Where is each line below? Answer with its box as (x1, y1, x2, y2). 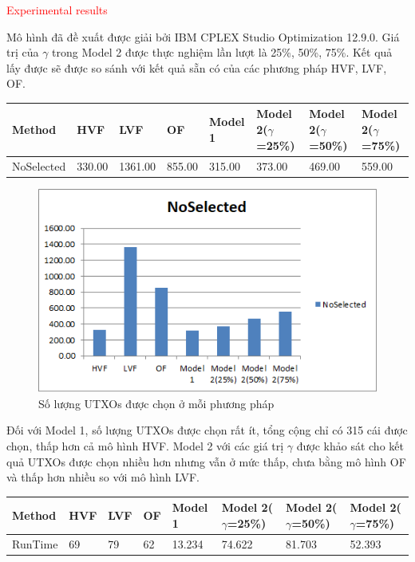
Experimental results (6, 2, 108, 18)
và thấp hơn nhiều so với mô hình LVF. (6, 469, 200, 485)
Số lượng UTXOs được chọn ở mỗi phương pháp (38, 395, 275, 411)
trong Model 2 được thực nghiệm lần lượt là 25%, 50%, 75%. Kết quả (52, 44, 393, 61)
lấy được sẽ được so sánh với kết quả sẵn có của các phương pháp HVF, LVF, (6, 59, 387, 76)
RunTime (12, 535, 58, 552)
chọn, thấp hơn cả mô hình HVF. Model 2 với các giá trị (6, 438, 284, 454)
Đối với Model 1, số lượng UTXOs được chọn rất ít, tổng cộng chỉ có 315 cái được (6, 422, 408, 438)
